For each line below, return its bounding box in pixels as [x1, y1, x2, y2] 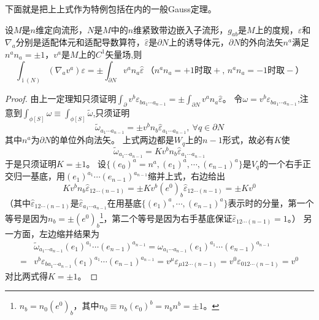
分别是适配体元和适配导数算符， [15, 36, 145, 49]
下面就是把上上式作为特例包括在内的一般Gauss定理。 [5, 2, 217, 15]
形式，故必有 [222, 133, 274, 146]
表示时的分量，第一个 [228, 196, 314, 209]
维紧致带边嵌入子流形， [133, 23, 228, 36]
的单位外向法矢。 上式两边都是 [51, 133, 174, 146]
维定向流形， [36, 23, 87, 36]
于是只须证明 [5, 157, 56, 170]
